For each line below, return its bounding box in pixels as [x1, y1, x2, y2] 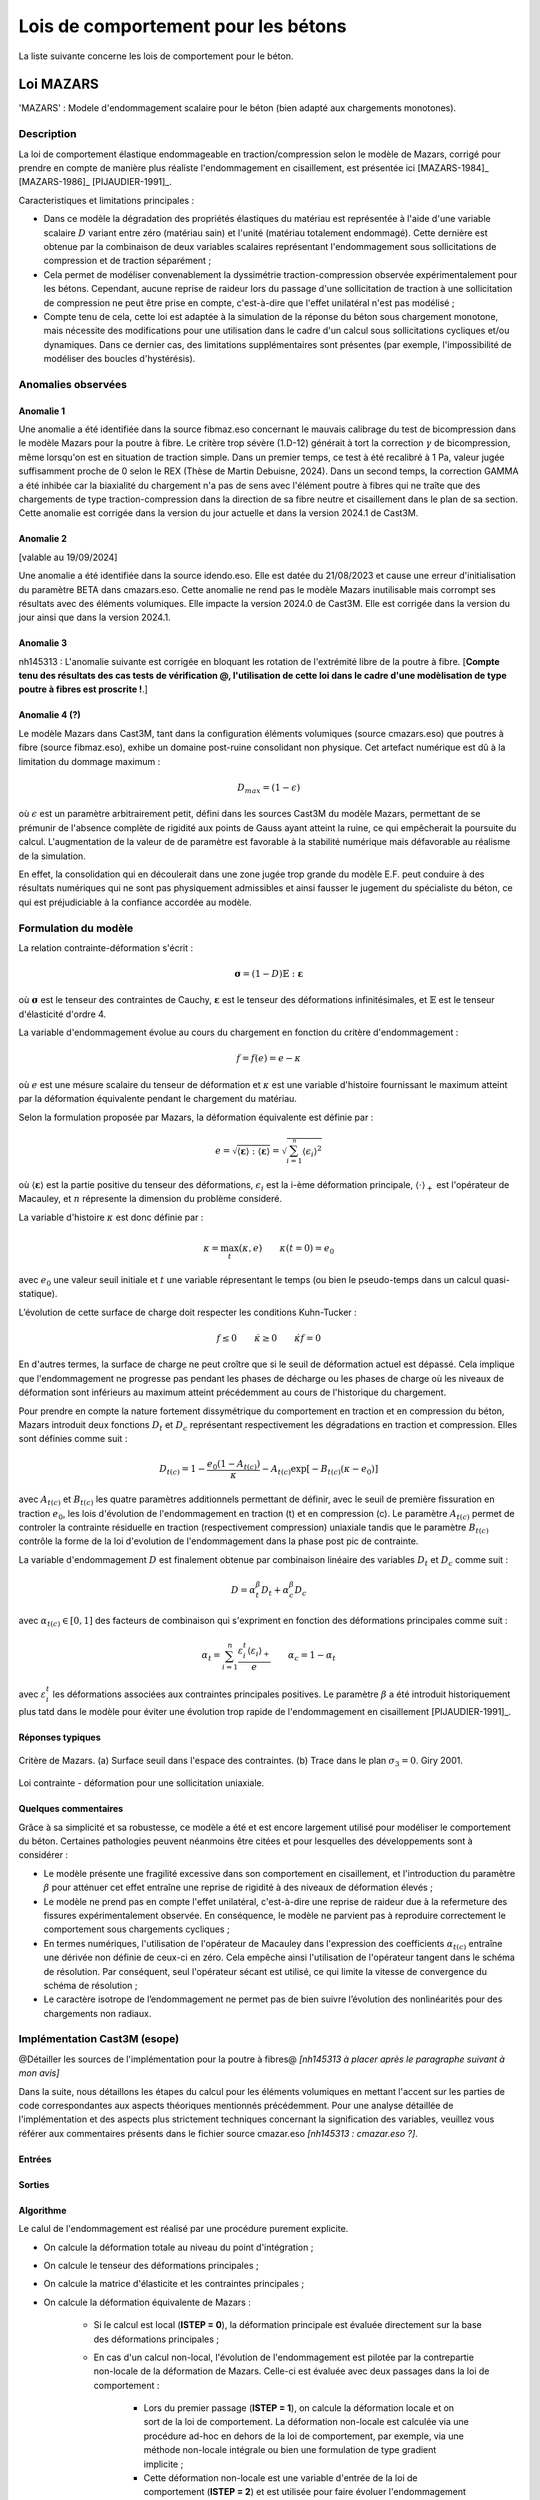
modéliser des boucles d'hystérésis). [43, 353, 196, 365]
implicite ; [143, 2458, 184, 2470]
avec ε [18, 1688, 47, 1700]
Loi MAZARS [18, 76, 99, 93]
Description [18, 127, 77, 141]
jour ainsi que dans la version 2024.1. [18, 611, 171, 624]
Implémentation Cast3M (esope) [18, 2032, 180, 2046]
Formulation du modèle [18, 921, 134, 935]
